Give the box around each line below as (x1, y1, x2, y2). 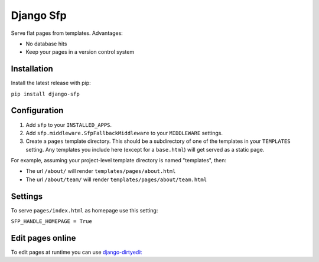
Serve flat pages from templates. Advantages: (11, 30, 123, 37)
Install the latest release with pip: (11, 80, 91, 87)
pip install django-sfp (11, 90, 80, 97)
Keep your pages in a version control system (25, 48, 135, 55)
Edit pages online (11, 233, 76, 243)
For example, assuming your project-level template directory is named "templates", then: (11, 157, 227, 164)
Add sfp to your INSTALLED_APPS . (25, 121, 112, 128)
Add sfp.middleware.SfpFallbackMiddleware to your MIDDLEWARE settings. (25, 129, 223, 136)
